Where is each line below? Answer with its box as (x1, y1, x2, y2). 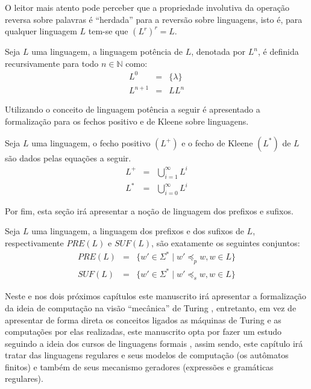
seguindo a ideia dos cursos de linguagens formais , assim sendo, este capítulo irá (5, 337, 303, 349)
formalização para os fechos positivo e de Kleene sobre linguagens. (5, 115, 249, 128)
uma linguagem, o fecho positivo (31, 136, 151, 149)
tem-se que (88, 25, 128, 37)
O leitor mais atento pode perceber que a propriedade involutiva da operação (5, 1, 290, 13)
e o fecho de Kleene (181, 136, 253, 149)
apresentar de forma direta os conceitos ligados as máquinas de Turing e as (5, 313, 281, 326)
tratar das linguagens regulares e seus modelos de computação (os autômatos (5, 349, 289, 361)
